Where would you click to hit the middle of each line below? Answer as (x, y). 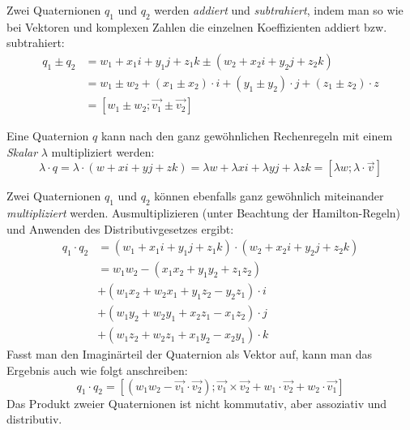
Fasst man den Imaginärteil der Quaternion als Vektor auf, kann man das (190, 354)
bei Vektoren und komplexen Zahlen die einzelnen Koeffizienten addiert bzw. (197, 26)
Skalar (22, 151)
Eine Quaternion (48, 136)
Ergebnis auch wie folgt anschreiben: (97, 370)
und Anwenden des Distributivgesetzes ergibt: (120, 228)
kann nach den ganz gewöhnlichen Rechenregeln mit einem (247, 136)
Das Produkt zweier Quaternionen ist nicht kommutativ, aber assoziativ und (197, 403)
